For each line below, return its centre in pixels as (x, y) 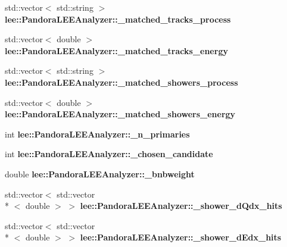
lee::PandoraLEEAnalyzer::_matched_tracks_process (118, 19)
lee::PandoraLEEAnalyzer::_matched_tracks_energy (116, 50)
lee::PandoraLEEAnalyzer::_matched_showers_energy (120, 114)
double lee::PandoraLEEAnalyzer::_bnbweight (100, 173)
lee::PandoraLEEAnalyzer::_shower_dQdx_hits (181, 206)
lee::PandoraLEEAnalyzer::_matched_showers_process (121, 82)
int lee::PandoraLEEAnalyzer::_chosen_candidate (109, 154)
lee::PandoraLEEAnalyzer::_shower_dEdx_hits (181, 237)
